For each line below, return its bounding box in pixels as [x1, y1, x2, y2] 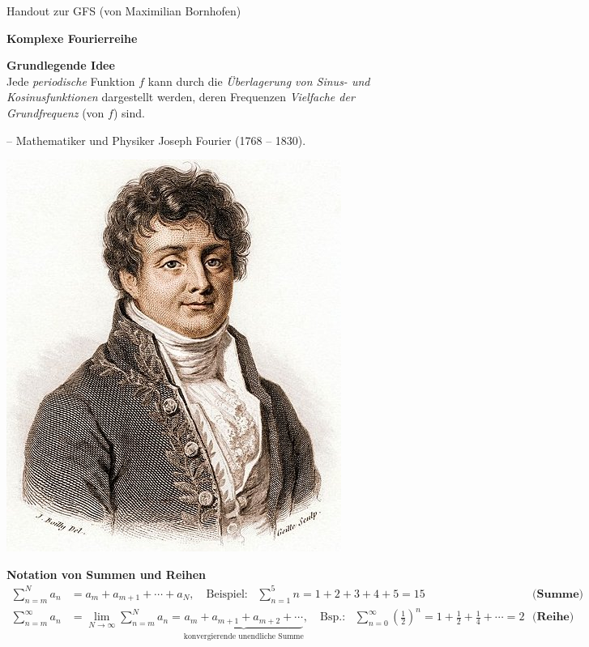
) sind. [113, 104, 145, 121]
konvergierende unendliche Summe [183, 632, 304, 641]
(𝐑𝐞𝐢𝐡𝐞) [532, 611, 574, 624]
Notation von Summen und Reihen [6, 565, 207, 582]
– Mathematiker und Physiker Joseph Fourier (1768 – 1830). [6, 131, 306, 148]
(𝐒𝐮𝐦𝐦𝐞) [532, 588, 584, 600]
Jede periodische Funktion [6, 72, 135, 89]
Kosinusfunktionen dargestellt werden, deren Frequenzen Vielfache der [6, 88, 355, 105]
